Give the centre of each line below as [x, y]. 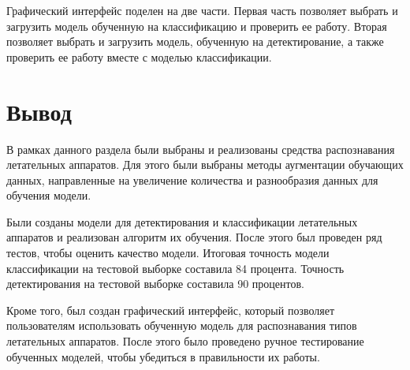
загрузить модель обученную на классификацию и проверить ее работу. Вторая [197, 26]
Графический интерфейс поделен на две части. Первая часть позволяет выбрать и [202, 10]
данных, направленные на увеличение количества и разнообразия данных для [192, 179]
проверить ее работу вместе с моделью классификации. [139, 56]
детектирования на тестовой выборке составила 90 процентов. [155, 284]
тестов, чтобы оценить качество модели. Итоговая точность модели [168, 253]
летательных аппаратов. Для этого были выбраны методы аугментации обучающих [205, 164]
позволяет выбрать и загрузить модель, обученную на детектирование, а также [195, 41]
